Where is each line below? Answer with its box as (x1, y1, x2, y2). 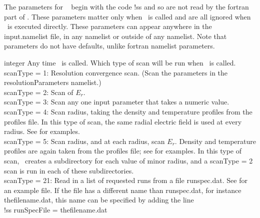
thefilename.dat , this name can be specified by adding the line (4, 194, 194, 205)
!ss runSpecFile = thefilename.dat (4, 204, 107, 214)
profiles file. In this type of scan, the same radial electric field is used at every (4, 116, 242, 126)
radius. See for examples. (4, 126, 80, 136)
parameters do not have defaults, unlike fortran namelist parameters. (4, 40, 215, 51)
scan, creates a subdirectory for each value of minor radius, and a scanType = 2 (4, 155, 253, 165)
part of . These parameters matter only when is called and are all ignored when (4, 11, 251, 21)
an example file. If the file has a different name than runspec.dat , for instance (4, 184, 241, 195)
